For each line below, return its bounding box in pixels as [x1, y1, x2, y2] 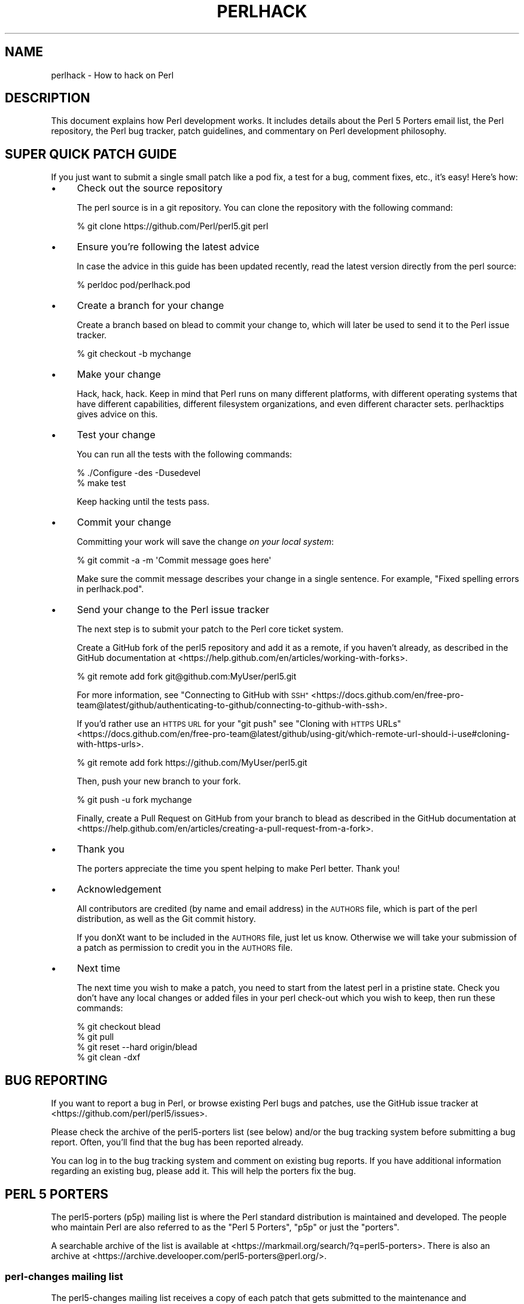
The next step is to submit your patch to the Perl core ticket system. [77, 624, 344, 635]
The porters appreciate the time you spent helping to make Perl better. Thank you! [77, 863, 400, 874]
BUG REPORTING [5, 1072, 108, 1088]
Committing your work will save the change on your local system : [77, 536, 334, 547]
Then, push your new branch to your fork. [77, 776, 241, 787]
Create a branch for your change [77, 299, 224, 312]
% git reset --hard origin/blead [77, 1042, 197, 1053]
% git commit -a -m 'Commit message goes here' [77, 555, 272, 566]
